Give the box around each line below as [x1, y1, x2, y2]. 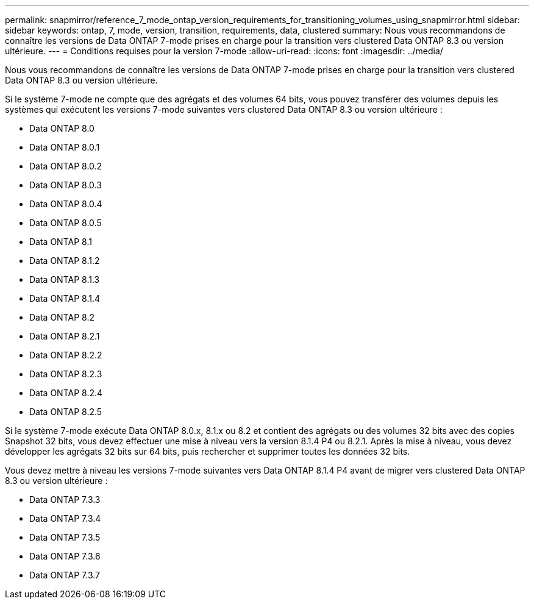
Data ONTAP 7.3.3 [29, 494, 101, 505]
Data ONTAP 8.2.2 [29, 350, 102, 360]
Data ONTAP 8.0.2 [29, 161, 102, 171]
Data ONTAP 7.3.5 [29, 532, 101, 542]
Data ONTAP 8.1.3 [29, 274, 100, 285]
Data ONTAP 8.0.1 [29, 142, 100, 152]
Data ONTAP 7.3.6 [29, 551, 101, 561]
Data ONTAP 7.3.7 [29, 570, 100, 580]
